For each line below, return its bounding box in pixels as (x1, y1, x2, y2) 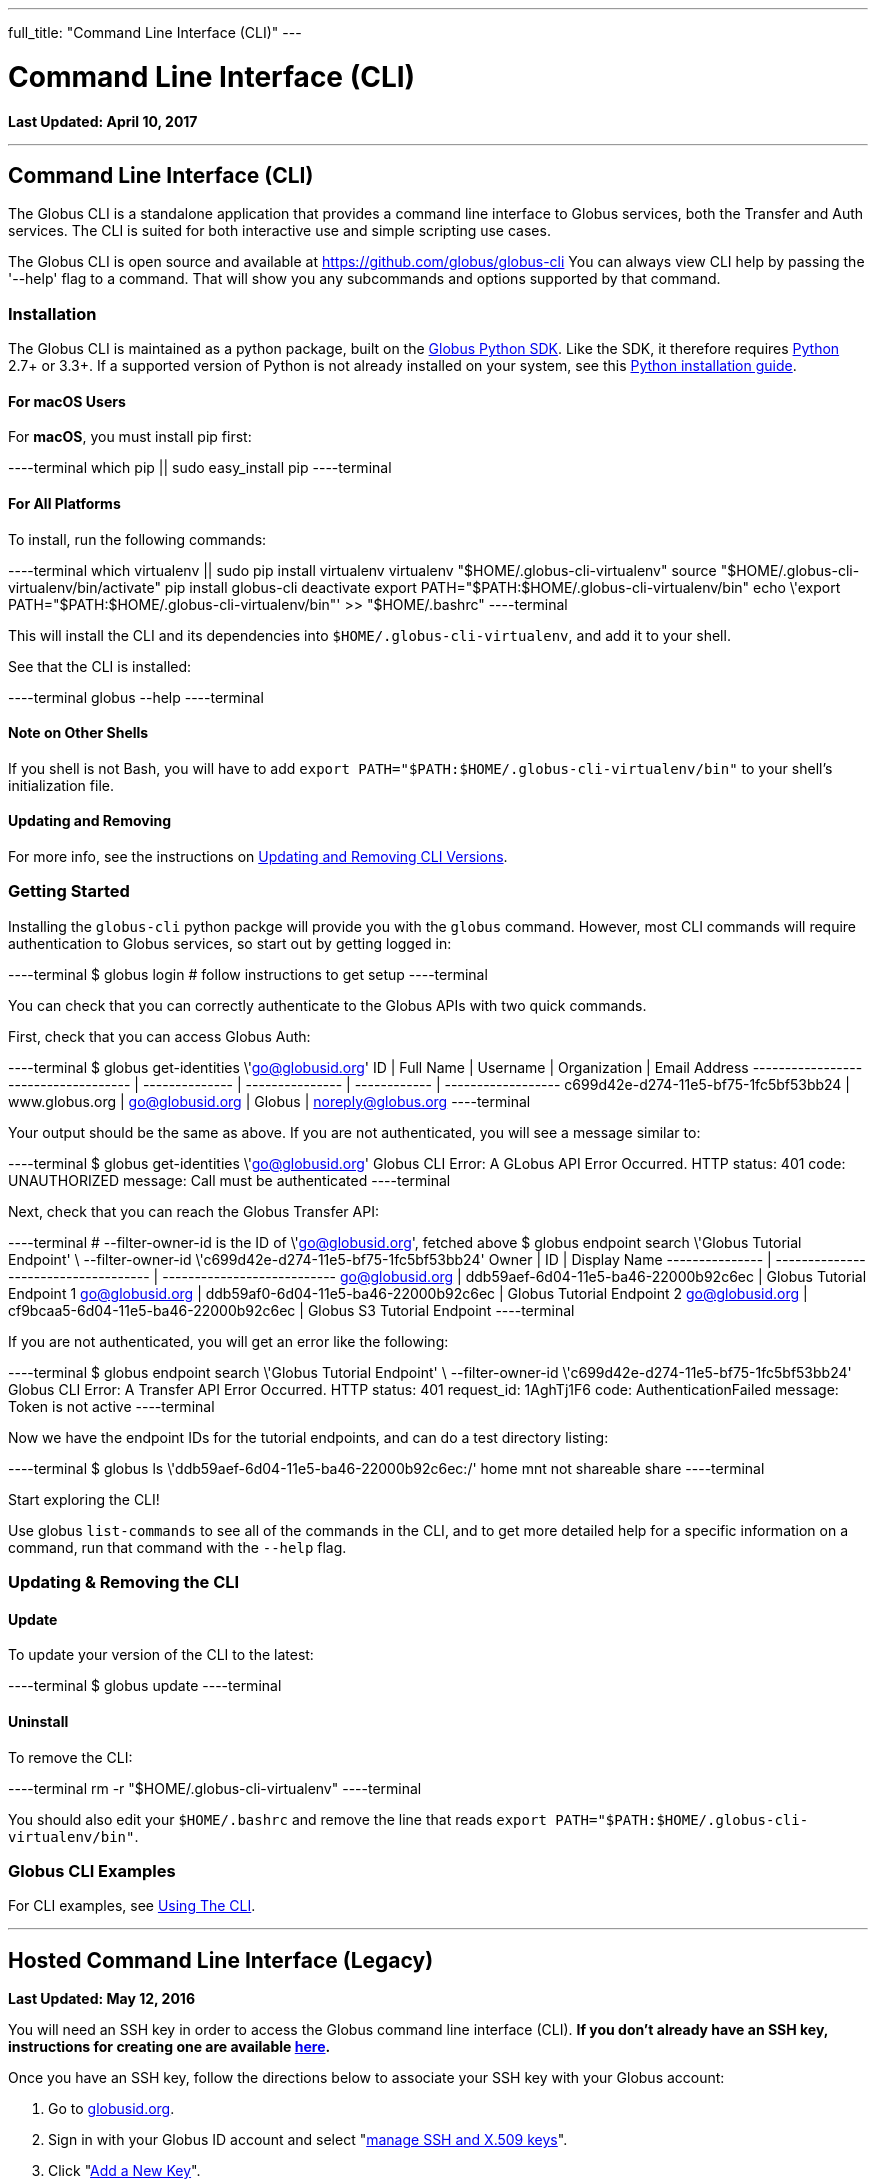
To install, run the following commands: (8, 530, 267, 548)
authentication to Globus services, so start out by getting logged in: (8, 934, 452, 952)
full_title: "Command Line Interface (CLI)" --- (8, 24, 302, 41)
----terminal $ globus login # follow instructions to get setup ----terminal (8, 965, 488, 983)
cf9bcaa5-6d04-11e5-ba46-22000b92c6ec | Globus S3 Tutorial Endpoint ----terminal (8, 1301, 575, 1319)
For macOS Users (8, 392, 126, 410)
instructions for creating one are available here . (8, 2038, 331, 2056)
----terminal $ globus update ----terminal (8, 1677, 282, 1695)
